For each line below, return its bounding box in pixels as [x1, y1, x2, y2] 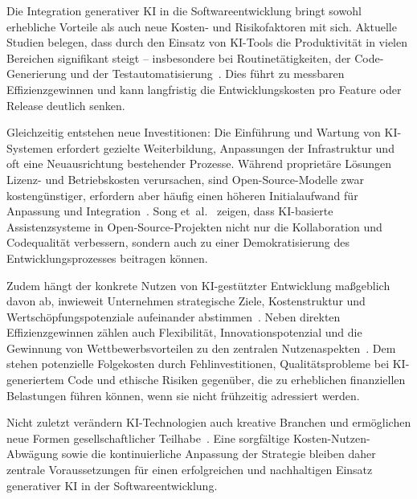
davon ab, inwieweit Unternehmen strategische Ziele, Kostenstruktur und [6, 292, 366, 309]
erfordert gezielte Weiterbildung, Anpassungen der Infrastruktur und [56, 139, 395, 156]
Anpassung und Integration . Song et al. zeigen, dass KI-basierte [6, 202, 333, 219]
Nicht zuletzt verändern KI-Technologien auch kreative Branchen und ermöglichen [6, 414, 411, 431]
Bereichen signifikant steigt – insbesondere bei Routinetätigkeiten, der [6, 49, 351, 66]
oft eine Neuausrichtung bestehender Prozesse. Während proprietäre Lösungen [6, 155, 392, 172]
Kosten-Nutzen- [292, 429, 370, 446]
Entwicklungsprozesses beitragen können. [6, 249, 208, 266]
